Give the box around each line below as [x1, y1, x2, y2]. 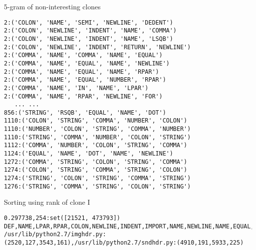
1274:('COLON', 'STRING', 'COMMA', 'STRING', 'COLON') [4, 166, 188, 174]
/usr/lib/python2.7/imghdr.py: [4, 231, 106, 238]
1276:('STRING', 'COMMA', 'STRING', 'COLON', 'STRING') [4, 183, 191, 190]
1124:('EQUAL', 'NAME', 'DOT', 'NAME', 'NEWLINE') [4, 150, 173, 157]
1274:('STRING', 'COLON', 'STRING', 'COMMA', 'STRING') [4, 175, 191, 182]
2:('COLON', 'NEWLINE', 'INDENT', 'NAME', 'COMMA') [4, 27, 177, 34]
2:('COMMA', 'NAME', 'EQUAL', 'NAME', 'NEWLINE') [4, 60, 170, 67]
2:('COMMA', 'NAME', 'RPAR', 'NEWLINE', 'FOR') [4, 93, 163, 100]
